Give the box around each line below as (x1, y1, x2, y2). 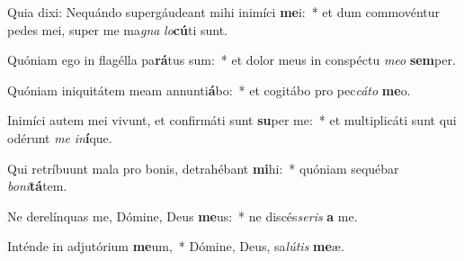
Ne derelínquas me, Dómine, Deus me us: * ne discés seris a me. (7, 206, 358, 225)
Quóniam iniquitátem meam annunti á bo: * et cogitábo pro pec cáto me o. (7, 80, 411, 99)
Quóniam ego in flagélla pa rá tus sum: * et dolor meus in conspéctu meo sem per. (7, 50, 456, 69)
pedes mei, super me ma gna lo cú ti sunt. (7, 20, 228, 39)
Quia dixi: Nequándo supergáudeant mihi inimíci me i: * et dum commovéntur (7, 3, 441, 21)
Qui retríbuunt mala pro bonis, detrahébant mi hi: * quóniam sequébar (7, 158, 399, 177)
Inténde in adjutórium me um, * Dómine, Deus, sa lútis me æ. (7, 237, 344, 256)
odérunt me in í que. (7, 128, 112, 147)
